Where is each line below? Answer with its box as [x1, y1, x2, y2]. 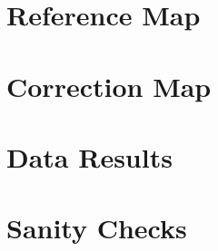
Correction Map [6, 67, 212, 104]
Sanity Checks [6, 209, 187, 246]
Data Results [6, 138, 173, 175]
